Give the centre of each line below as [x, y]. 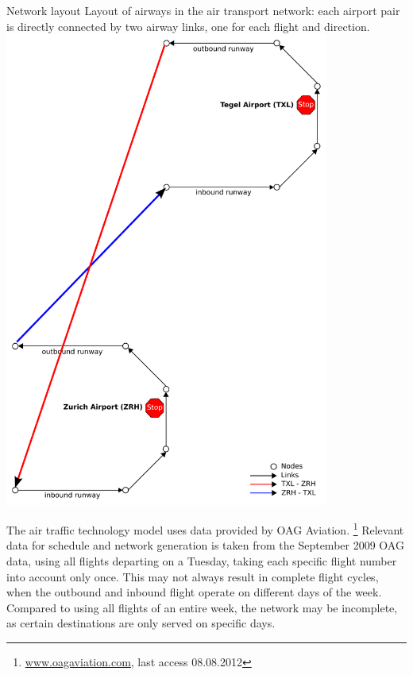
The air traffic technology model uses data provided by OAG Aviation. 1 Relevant [205, 528]
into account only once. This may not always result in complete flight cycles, [193, 576]
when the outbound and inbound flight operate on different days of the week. [194, 592]
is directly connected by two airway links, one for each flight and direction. [188, 26]
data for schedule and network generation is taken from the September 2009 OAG [205, 545]
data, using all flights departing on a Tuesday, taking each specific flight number [202, 560]
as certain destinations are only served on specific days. [141, 623]
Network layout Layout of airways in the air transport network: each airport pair [203, 10]
